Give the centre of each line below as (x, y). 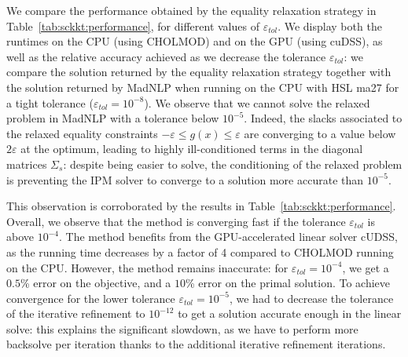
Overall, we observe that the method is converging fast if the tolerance (176, 221)
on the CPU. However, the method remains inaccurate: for (147, 267)
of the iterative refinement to (76, 313)
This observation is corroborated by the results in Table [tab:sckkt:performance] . (201, 206)
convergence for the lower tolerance (91, 298)
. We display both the (330, 25)
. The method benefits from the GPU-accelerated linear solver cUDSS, (228, 237)
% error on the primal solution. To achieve (288, 283)
